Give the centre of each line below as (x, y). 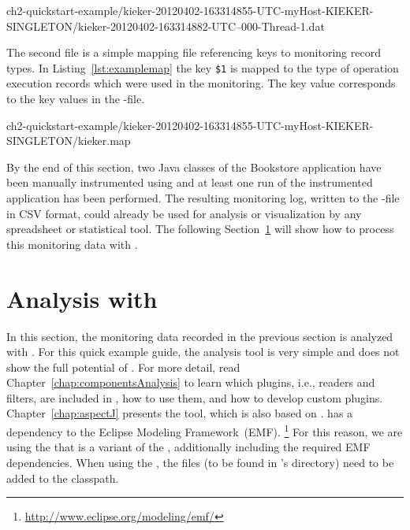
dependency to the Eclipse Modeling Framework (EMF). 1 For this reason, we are (205, 430)
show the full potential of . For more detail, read (123, 367)
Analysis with (82, 298)
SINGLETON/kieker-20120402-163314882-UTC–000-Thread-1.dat (166, 26)
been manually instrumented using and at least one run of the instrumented (190, 182)
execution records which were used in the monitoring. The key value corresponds (201, 83)
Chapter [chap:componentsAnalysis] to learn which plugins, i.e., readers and (191, 382)
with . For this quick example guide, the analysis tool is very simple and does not (203, 352)
